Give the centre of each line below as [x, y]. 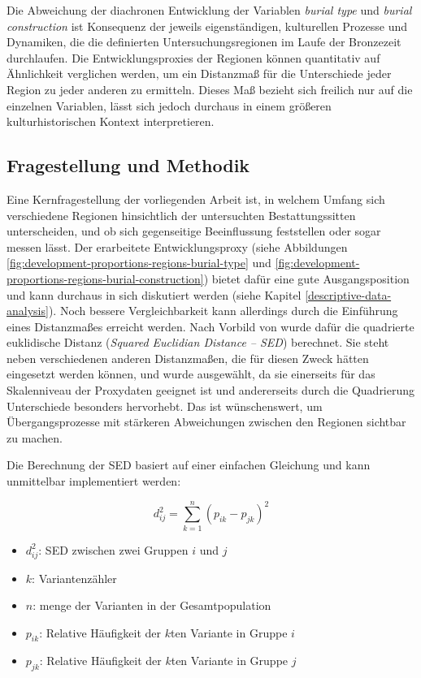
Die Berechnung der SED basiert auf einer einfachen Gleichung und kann [189, 465]
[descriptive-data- [348, 294]
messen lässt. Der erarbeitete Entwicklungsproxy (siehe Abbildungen [177, 246]
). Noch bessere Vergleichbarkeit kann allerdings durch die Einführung [223, 311]
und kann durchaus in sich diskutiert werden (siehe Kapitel [154, 294]
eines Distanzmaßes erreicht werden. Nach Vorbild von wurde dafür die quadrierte [210, 326]
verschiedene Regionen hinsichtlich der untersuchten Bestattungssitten [181, 215]
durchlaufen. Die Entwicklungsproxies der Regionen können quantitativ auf [193, 57]
